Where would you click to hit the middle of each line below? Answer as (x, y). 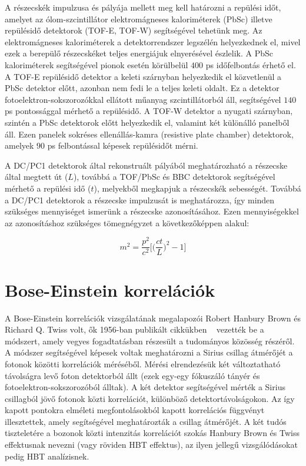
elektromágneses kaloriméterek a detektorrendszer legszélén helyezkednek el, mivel (153, 41)
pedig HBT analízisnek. (47, 456)
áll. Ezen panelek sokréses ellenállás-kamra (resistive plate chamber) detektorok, (149, 134)
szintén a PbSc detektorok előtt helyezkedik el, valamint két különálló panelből (147, 122)
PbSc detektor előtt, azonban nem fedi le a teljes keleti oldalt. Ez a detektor (142, 88)
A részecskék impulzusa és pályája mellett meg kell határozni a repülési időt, (143, 7)
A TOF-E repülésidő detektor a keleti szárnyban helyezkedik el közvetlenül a (143, 76)
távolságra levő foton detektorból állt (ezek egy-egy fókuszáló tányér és (132, 375)
